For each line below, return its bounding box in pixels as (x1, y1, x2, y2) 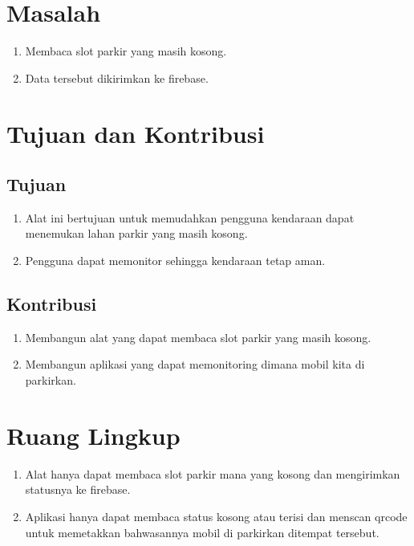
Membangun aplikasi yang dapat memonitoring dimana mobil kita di (25, 356, 365, 373)
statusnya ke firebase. (25, 481, 131, 498)
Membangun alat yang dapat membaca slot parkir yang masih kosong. (25, 328, 371, 345)
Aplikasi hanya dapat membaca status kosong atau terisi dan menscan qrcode (25, 507, 408, 524)
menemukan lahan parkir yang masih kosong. (25, 225, 248, 242)
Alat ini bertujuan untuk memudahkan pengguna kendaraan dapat (25, 209, 355, 226)
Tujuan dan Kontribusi (6, 116, 265, 149)
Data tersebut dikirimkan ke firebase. (25, 69, 209, 86)
